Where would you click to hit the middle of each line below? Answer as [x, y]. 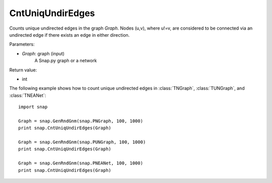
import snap [33, 107]
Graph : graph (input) [43, 53]
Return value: [23, 70]
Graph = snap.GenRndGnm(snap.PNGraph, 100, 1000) [81, 121]
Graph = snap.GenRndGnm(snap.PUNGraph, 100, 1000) [82, 142]
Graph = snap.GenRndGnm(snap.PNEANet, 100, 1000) [81, 163]
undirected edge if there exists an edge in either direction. [70, 35]
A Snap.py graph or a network [66, 61]
